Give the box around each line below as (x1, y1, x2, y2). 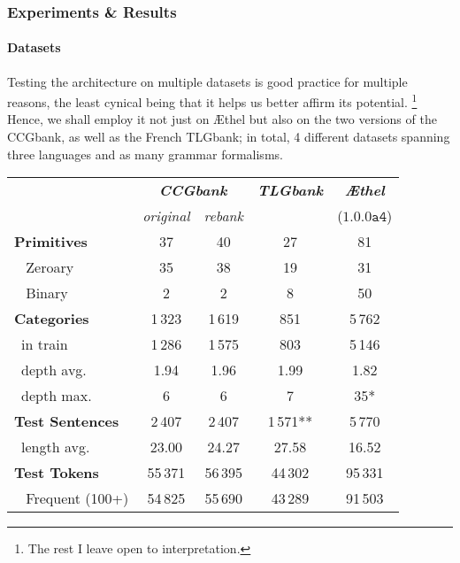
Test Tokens (14, 462, 99, 483)
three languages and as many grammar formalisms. (7, 144, 283, 163)
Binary (26, 282, 68, 304)
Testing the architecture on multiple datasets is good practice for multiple (7, 72, 408, 90)
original (142, 205, 190, 227)
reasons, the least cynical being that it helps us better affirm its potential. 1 (7, 90, 418, 111)
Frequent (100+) (26, 488, 129, 509)
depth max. (21, 385, 92, 406)
